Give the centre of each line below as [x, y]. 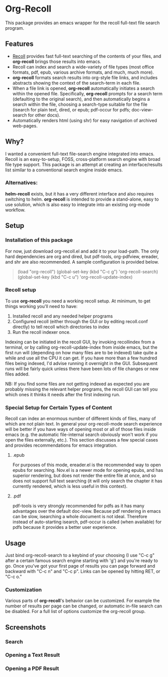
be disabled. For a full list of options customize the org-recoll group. [75, 611]
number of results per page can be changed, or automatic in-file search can [84, 606]
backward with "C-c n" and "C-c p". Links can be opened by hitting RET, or [83, 571]
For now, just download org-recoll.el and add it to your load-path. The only [82, 251]
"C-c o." [14, 576]
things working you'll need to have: [41, 306]
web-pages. [25, 126]
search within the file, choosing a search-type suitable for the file [80, 104]
